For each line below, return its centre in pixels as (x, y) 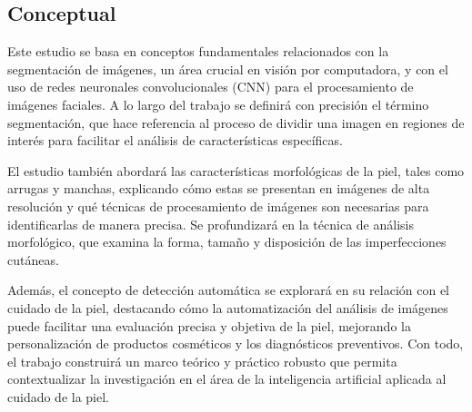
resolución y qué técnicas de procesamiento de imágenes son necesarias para (218, 206)
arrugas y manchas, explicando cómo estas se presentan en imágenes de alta (219, 188)
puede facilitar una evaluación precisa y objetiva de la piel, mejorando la (209, 325)
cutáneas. (33, 259)
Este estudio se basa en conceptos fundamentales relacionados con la (198, 51)
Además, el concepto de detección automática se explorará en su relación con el (228, 290)
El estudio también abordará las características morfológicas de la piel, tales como (236, 170)
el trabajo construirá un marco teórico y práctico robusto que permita (202, 361)
